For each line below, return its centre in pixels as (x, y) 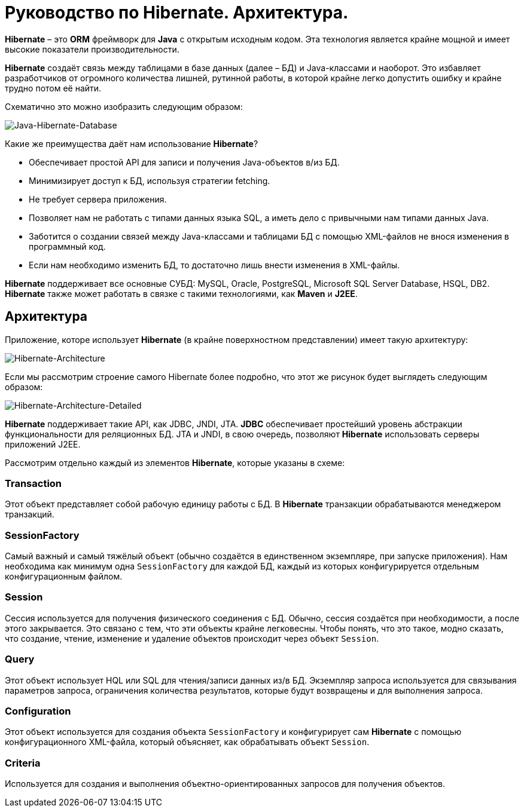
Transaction (33, 483)
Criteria (23, 763)
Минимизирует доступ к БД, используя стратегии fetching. (150, 180)
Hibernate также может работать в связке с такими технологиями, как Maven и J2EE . (181, 293)
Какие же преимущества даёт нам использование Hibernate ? (132, 143)
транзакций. (30, 514)
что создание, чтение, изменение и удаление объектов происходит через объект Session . (192, 638)
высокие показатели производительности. (92, 49)
